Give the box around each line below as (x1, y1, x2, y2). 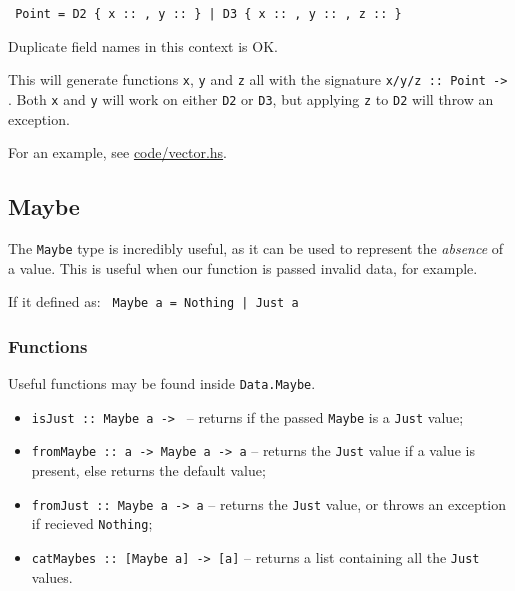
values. (31, 566, 73, 587)
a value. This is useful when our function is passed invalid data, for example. (8, 257, 478, 278)
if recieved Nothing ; (31, 513, 153, 534)
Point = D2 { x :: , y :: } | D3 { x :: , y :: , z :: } (15, 7, 402, 21)
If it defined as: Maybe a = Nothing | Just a (8, 291, 299, 312)
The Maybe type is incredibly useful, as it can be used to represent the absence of (8, 237, 504, 258)
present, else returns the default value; (31, 460, 266, 481)
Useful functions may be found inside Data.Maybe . (8, 373, 316, 394)
